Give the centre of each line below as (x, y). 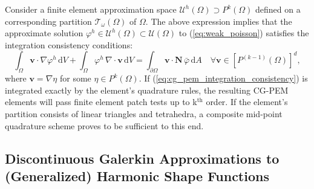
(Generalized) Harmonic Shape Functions (137, 175)
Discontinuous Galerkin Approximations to (142, 158)
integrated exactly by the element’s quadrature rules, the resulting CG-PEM (147, 90)
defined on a (278, 9)
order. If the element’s (247, 102)
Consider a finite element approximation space (91, 9)
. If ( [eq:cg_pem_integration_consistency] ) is (223, 78)
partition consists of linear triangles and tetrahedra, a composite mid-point (144, 113)
